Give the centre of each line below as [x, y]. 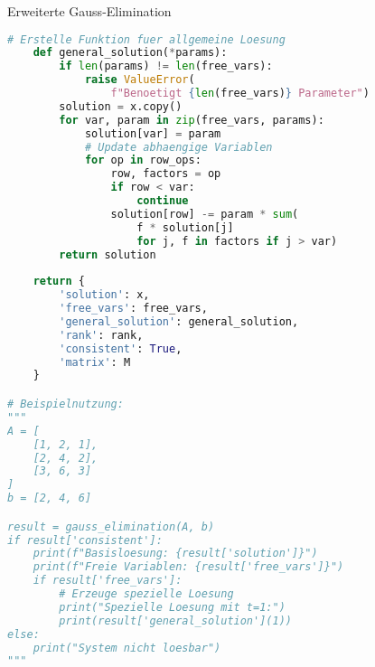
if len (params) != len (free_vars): [166, 66]
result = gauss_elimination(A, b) [111, 526]
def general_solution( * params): [130, 53]
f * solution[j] [185, 227]
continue [163, 201]
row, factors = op [166, 174]
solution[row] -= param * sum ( [205, 214]
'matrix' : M [95, 362]
